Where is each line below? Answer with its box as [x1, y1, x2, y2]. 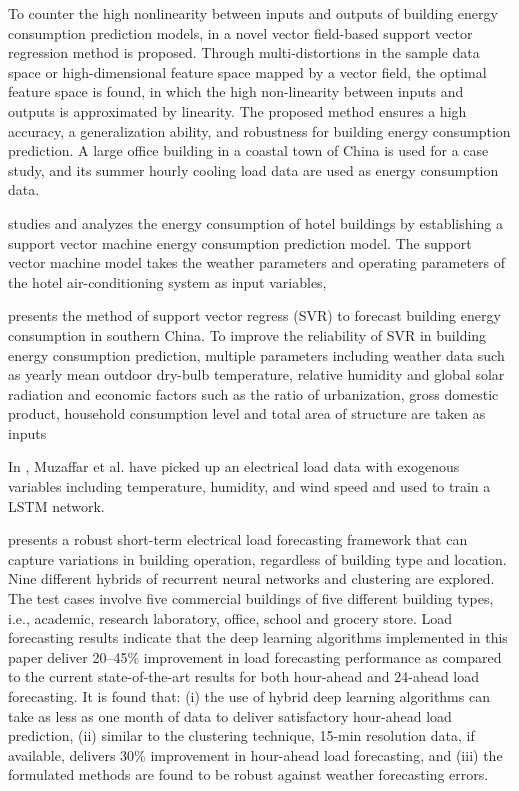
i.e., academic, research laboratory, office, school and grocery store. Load [8, 607, 453, 628]
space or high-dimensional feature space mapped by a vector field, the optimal [8, 61, 487, 82]
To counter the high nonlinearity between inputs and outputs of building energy [8, 3, 498, 23]
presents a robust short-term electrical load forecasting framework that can [8, 529, 468, 550]
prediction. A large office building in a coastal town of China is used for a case [8, 140, 489, 161]
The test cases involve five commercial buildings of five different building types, [8, 588, 494, 609]
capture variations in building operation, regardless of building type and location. [8, 548, 507, 569]
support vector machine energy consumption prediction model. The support [8, 232, 472, 253]
